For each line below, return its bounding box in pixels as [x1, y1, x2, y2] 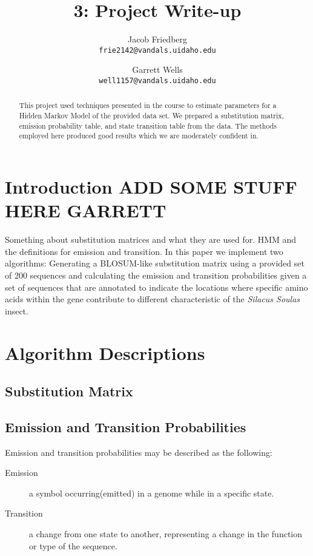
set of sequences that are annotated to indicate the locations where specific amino [5, 280, 308, 293]
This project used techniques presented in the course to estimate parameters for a [19, 100, 277, 110]
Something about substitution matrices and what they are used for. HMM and [5, 233, 297, 246]
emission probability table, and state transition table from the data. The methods [19, 120, 277, 131]
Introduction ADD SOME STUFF [5, 174, 297, 199]
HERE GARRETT [5, 198, 166, 223]
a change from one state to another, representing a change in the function [29, 527, 303, 540]
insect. [5, 304, 28, 317]
